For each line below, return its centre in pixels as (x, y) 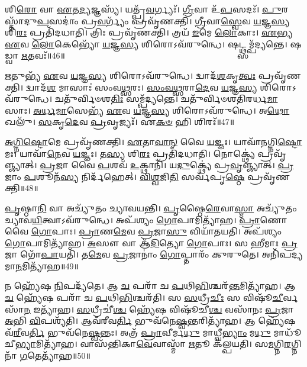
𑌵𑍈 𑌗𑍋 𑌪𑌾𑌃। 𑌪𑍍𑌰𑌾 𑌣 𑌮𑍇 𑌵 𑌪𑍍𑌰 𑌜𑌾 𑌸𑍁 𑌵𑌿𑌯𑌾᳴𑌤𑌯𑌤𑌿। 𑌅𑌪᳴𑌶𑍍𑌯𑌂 (143, 231)
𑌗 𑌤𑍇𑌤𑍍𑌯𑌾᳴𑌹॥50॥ (55, 355)
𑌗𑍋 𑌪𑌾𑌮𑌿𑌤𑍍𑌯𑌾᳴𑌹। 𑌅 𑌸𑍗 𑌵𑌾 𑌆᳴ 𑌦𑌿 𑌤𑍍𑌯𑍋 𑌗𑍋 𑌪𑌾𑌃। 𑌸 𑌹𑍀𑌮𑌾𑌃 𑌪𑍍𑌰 (151, 242)
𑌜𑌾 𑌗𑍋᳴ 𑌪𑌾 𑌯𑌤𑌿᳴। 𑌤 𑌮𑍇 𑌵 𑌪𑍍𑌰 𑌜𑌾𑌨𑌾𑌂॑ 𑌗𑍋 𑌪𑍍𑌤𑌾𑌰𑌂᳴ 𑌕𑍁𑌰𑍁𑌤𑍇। (132, 254)
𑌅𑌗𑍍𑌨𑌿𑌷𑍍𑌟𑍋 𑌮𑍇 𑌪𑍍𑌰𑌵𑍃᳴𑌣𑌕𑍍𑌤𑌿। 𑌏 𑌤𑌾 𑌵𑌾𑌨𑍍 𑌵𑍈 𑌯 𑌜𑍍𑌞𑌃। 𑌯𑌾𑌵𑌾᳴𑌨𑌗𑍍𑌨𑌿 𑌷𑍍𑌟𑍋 (153, 141)
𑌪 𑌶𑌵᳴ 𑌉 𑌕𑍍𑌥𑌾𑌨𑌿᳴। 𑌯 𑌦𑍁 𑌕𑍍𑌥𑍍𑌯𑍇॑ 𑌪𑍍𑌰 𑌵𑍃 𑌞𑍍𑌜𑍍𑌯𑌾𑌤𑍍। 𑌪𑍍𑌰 (196, 165)
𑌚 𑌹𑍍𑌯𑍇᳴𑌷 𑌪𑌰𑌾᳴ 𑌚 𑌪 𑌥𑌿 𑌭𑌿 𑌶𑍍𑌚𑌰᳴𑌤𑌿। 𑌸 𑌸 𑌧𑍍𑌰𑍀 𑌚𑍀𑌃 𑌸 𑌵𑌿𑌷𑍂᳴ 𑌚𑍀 (144, 297)
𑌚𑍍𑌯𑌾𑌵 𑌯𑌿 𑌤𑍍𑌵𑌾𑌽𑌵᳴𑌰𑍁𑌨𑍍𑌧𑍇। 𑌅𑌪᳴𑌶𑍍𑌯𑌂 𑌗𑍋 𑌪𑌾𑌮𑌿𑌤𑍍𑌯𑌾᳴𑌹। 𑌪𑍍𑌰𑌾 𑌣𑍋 (146, 219)
